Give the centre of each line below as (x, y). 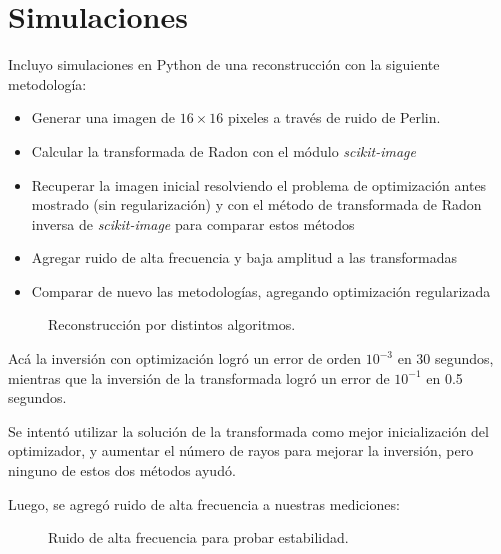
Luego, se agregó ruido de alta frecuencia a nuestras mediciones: (204, 503)
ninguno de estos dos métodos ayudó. (122, 470)
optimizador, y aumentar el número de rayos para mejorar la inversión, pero (241, 450)
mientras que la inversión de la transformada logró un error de (199, 377)
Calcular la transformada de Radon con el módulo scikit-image (223, 150)
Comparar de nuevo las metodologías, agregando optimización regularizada (261, 290)
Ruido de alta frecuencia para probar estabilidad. (198, 537)
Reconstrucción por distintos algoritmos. (172, 324)
